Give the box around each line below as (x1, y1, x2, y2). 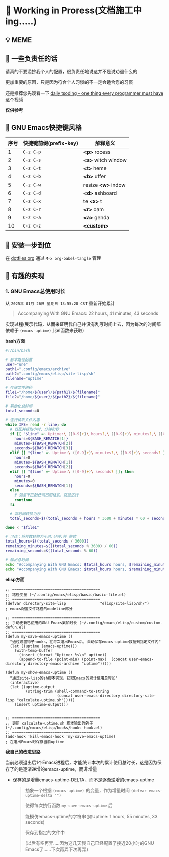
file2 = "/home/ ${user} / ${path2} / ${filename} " (5, 394, 100, 399)
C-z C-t (23, 165, 41, 171)
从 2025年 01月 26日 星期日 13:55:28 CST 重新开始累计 (5, 300, 116, 306)
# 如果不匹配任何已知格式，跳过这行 (14, 492, 79, 498)
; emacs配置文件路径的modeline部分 (5, 606, 73, 611)
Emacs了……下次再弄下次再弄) (25, 846, 88, 852)
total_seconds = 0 (5, 408, 39, 414)
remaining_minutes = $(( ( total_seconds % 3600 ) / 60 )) (5, 544, 118, 549)
